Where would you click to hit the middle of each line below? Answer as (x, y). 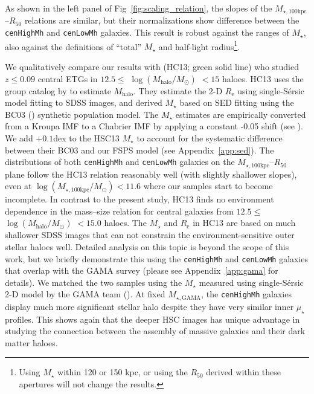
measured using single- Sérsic (251, 282)
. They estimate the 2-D (178, 90)
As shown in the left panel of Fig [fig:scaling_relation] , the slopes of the (139, 8)
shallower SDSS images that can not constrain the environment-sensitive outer (150, 235)
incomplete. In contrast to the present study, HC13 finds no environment (139, 199)
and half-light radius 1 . (199, 45)
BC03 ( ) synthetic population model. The (82, 114)
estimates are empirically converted (241, 114)
